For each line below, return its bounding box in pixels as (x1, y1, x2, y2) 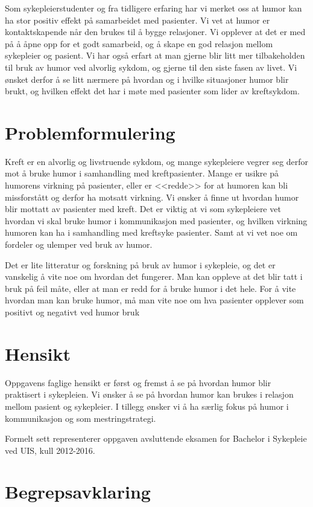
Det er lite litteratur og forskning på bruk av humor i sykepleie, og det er (5, 258, 276, 271)
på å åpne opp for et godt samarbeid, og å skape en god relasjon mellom (5, 37, 273, 50)
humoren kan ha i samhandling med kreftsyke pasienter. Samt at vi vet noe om (5, 226, 298, 239)
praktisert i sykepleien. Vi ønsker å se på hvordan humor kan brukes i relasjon (5, 388, 294, 401)
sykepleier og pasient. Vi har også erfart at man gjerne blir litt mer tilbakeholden (5, 49, 305, 62)
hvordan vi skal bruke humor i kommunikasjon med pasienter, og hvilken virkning (5, 214, 308, 227)
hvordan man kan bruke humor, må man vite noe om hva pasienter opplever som (5, 294, 304, 306)
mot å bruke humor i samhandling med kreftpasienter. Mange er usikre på (5, 167, 279, 179)
